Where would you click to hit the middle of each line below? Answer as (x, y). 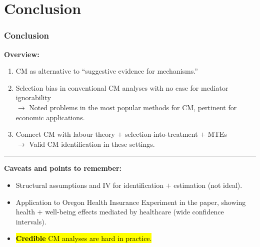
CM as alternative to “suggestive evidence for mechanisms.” (107, 71)
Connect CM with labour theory (65, 134)
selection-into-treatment (161, 134)
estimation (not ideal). (208, 185)
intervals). (31, 221)
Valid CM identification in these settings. (92, 144)
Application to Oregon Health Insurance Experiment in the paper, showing (131, 202)
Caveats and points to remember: (63, 168)
